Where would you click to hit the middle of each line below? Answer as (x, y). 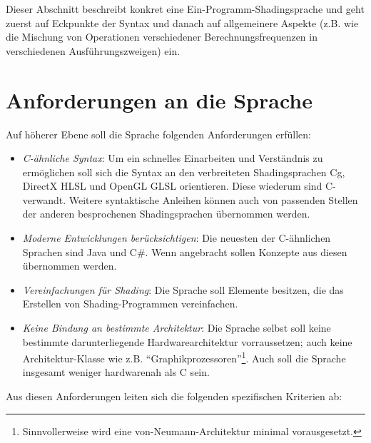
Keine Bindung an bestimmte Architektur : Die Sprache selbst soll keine (177, 328)
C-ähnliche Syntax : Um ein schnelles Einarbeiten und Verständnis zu (173, 158)
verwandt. (44, 199)
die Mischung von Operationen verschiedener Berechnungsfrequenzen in (162, 37)
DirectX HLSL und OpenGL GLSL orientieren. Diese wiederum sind (172, 186)
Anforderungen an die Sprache (159, 100)
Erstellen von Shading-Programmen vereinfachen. (130, 304)
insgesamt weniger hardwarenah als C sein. (116, 372)
